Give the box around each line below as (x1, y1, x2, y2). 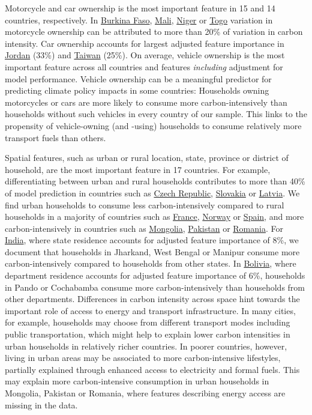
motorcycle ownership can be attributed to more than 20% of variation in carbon (5, 25, 303, 38)
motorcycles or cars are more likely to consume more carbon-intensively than (5, 95, 287, 108)
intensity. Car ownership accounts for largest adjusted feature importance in (5, 37, 284, 49)
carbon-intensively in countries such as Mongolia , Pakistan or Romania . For (5, 222, 283, 234)
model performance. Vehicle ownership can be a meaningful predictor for (5, 72, 272, 85)
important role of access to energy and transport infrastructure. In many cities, (5, 304, 296, 317)
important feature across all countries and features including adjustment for (5, 60, 283, 73)
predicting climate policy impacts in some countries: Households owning (5, 84, 269, 97)
